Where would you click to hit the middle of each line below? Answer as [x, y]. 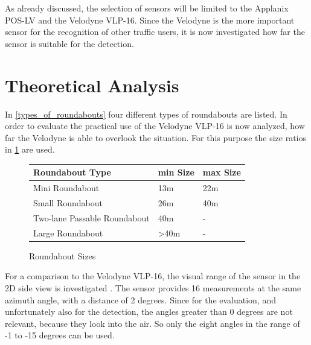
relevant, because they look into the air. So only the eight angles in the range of [152, 323]
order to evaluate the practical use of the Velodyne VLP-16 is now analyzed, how [155, 126]
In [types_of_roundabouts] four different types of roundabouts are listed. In [146, 114]
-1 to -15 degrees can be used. [60, 335]
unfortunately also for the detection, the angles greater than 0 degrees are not [149, 312]
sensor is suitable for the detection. [69, 43]
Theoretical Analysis [92, 85]
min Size [176, 172]
